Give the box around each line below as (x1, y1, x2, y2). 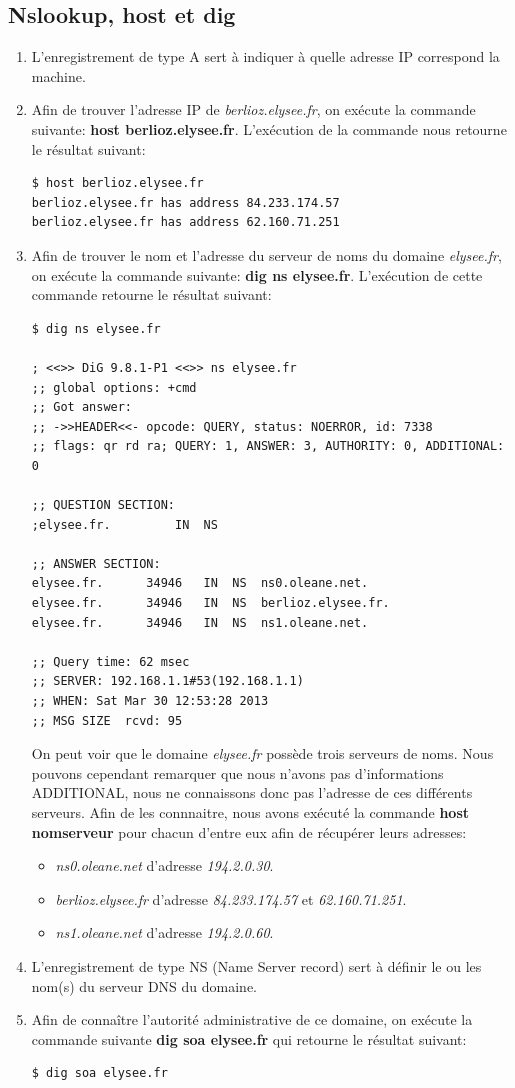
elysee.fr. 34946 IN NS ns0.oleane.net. (31, 576, 369, 591)
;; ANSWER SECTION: (31, 556, 161, 571)
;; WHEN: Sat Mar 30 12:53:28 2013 (31, 694, 269, 709)
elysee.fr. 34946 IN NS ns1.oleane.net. (31, 615, 369, 630)
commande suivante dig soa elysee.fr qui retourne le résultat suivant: (31, 1028, 467, 1049)
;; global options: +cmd (31, 380, 197, 395)
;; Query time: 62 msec (31, 654, 190, 669)
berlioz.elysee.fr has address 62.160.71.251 (31, 215, 340, 230)
